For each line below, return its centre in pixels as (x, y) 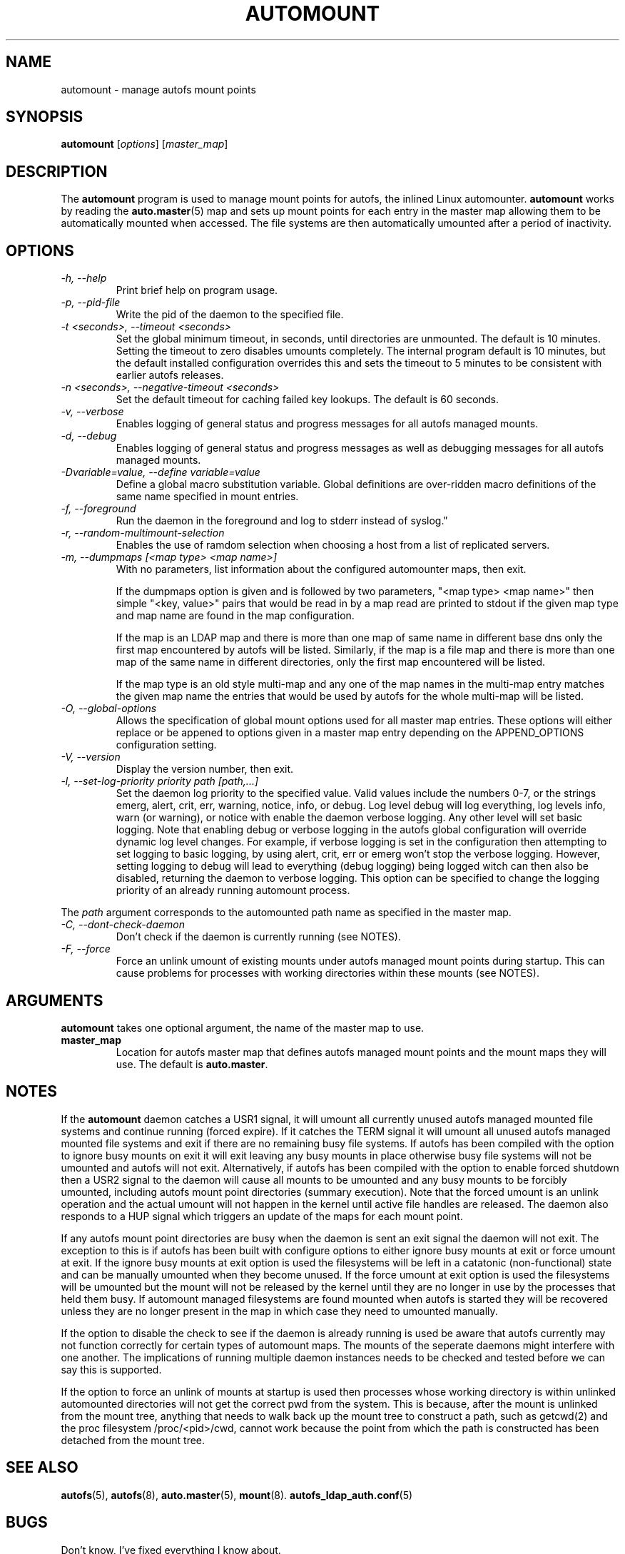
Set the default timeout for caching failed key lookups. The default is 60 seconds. (307, 400)
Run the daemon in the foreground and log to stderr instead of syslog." (282, 521)
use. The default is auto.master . (192, 1064)
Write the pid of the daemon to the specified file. (230, 315)
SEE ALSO (42, 1468)
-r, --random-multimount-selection (143, 533)
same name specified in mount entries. (207, 497)
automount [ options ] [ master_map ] (144, 144)
